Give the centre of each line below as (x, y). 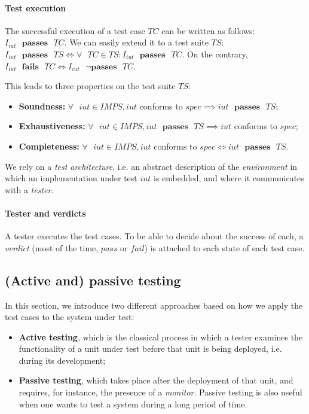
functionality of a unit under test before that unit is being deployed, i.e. (150, 348)
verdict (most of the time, (52, 247)
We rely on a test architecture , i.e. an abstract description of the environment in (151, 166)
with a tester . (29, 189)
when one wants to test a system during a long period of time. (133, 404)
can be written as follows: (208, 30)
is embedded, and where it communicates (229, 178)
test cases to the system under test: (70, 317)
